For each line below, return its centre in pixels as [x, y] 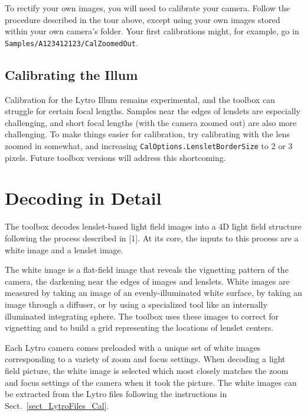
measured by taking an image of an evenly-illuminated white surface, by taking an [153, 293]
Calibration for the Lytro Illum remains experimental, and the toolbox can [140, 99]
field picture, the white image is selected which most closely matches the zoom [147, 370]
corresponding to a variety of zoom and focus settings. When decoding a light [145, 359]
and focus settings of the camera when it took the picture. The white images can [151, 382]
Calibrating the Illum [71, 74]
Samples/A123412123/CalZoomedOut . [71, 42]
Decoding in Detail [83, 198]
